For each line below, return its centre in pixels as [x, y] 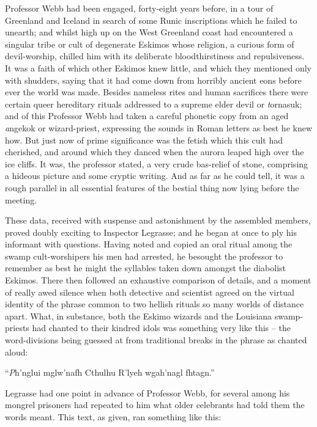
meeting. [21, 199]
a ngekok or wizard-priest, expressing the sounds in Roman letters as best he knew [159, 127]
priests [17, 328]
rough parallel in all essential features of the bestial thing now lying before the [152, 187]
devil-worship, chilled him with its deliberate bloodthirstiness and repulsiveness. [155, 56]
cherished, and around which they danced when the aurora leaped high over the [155, 152]
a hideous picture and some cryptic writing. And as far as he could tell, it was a [155, 176]
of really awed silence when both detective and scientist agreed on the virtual [150, 292]
